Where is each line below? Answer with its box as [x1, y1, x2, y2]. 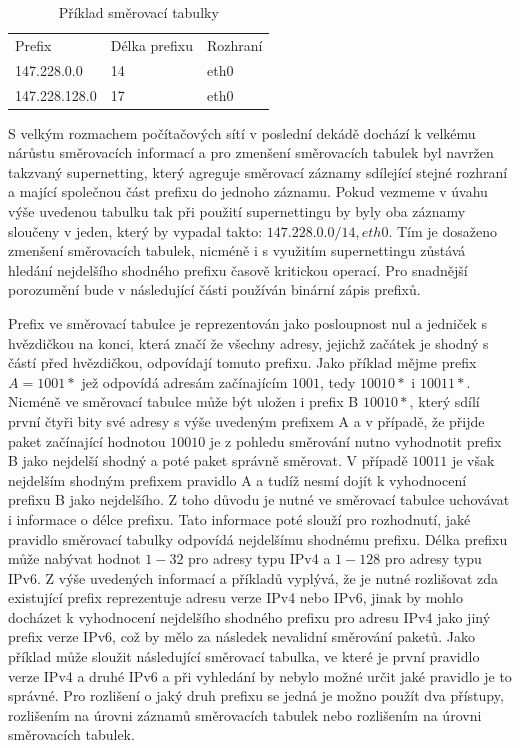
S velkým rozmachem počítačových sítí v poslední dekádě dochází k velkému [8, 122, 476, 143]
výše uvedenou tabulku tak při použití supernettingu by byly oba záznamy [8, 201, 466, 221]
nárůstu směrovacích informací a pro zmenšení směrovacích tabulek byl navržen [8, 142, 494, 163]
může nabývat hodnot [8, 548, 141, 569]
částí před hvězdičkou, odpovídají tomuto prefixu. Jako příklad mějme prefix [8, 352, 477, 373]
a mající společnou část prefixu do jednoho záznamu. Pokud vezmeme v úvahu [8, 181, 488, 202]
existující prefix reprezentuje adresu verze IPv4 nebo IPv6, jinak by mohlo [8, 587, 463, 608]
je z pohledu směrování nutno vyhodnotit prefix [209, 430, 502, 451]
